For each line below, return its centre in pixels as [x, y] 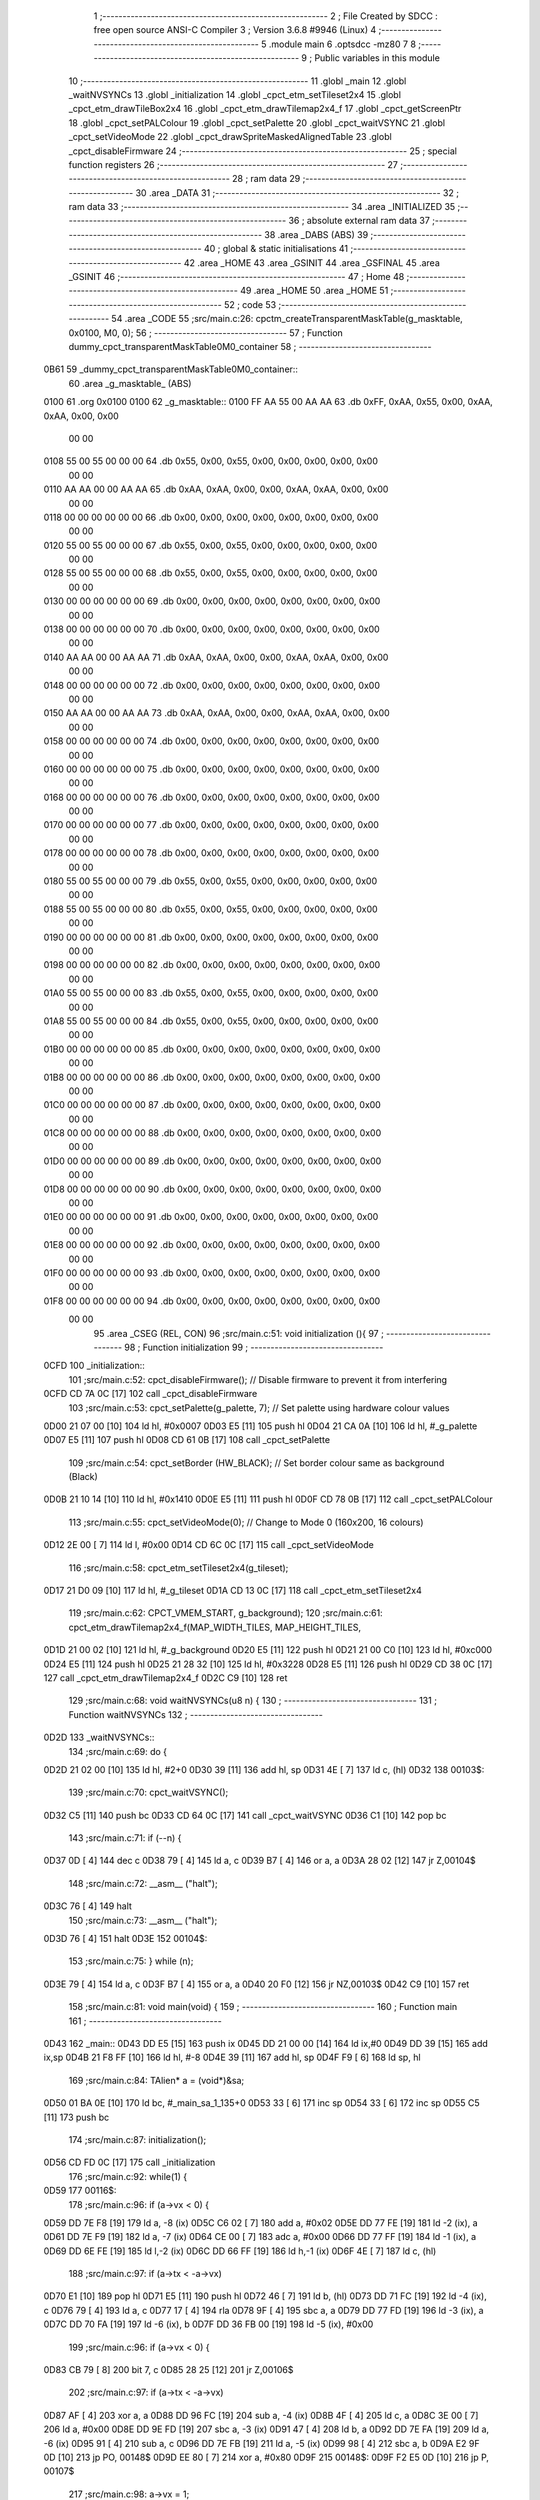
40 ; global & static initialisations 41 [276, 249]
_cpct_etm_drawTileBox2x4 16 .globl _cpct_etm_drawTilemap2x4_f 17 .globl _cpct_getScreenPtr [265, 109]
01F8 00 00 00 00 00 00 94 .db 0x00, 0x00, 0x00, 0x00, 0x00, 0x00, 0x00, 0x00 [212, 1301]
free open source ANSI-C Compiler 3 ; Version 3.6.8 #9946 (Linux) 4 [235, 30]
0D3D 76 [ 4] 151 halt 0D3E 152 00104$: [125, 1939]
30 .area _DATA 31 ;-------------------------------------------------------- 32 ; [297, 192]
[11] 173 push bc [76, 2117]
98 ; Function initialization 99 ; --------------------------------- [254, 1347]
